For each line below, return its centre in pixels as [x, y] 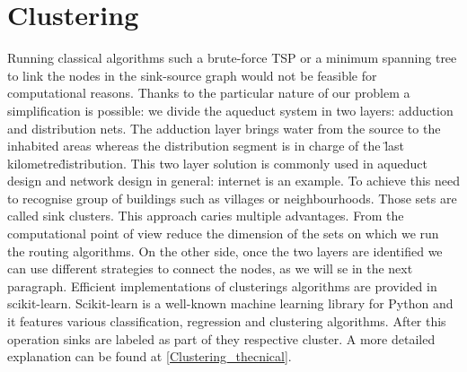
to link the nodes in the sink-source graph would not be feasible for [192, 75]
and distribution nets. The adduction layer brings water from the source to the [224, 128]
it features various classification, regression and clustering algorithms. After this [227, 321]
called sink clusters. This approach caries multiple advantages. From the [206, 216]
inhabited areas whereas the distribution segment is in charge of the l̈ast [206, 146]
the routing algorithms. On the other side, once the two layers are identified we [225, 251]
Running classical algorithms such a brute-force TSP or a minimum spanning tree [232, 58]
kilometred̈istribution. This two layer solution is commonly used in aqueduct [217, 163]
